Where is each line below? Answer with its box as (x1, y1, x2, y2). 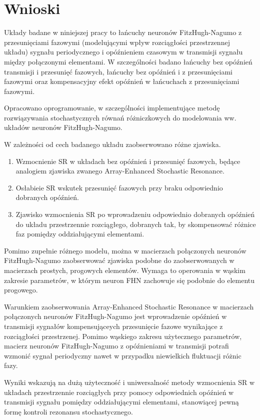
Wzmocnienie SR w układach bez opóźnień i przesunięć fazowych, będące (15, 155, 240, 166)
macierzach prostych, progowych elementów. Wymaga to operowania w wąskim (4, 265, 245, 275)
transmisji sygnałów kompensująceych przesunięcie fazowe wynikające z (4, 320, 223, 331)
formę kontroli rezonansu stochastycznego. (4, 406, 133, 416)
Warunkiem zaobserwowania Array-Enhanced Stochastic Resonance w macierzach (4, 301, 254, 311)
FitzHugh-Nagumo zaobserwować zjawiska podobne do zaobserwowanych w (4, 255, 234, 265)
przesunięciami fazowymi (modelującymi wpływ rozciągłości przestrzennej (4, 36, 230, 47)
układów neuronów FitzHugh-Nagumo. (4, 122, 122, 132)
